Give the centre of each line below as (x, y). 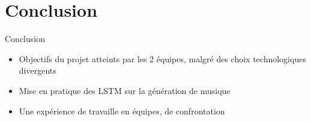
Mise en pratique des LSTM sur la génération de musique (125, 90)
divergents (38, 70)
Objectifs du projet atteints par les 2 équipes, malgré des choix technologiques (162, 58)
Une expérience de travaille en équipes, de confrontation (122, 111)
